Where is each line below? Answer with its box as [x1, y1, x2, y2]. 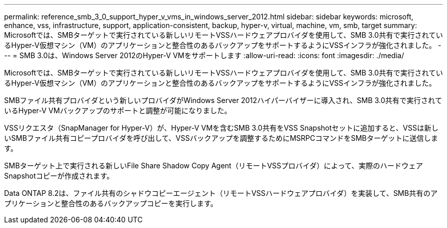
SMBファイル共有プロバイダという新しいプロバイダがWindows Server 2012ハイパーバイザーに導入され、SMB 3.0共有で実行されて [4, 96, 442, 105]
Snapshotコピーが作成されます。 [4, 171, 114, 180]
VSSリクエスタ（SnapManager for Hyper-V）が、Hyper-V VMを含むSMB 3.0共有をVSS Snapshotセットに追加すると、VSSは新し [4, 123, 439, 132]
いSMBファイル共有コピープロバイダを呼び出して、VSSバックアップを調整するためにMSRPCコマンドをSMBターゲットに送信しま [4, 134, 438, 142]
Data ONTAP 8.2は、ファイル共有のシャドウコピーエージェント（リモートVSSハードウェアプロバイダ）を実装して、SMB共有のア [4, 189, 438, 197]
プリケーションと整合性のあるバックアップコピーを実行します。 [4, 199, 218, 208]
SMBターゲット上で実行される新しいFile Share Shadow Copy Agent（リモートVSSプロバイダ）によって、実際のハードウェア [4, 161, 423, 170]
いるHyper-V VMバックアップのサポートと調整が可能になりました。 [4, 106, 232, 115]
